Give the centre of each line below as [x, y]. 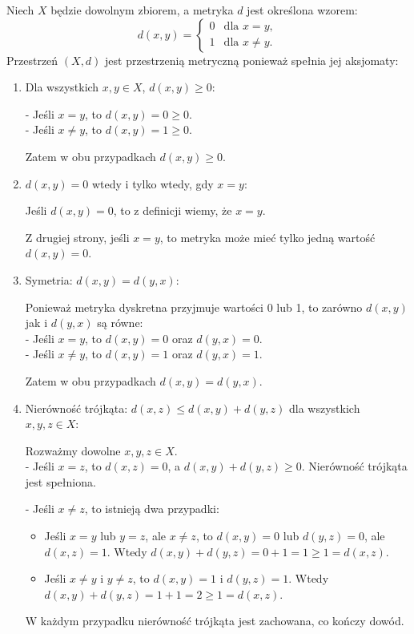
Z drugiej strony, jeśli [77, 237]
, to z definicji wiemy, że [173, 210]
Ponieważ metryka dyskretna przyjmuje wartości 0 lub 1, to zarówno [194, 307]
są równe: [120, 323]
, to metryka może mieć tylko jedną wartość [267, 237]
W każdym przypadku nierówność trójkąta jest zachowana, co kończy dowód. [215, 621]
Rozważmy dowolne [73, 450]
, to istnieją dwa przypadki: [152, 509]
